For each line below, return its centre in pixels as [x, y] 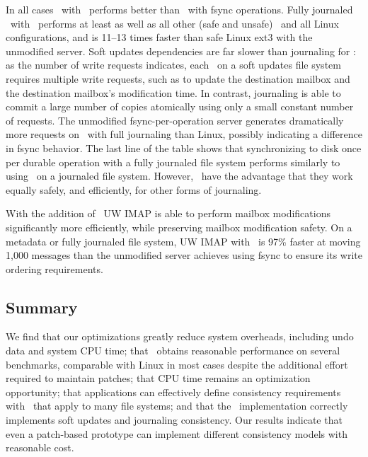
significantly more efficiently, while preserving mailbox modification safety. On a [179, 227]
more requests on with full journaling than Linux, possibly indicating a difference [184, 134]
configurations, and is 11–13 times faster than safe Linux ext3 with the [159, 37]
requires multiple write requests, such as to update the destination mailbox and [178, 78]
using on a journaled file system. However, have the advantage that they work [179, 176]
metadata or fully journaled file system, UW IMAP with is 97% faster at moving [183, 241]
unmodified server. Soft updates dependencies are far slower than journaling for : [181, 51]
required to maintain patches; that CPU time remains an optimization [158, 378]
